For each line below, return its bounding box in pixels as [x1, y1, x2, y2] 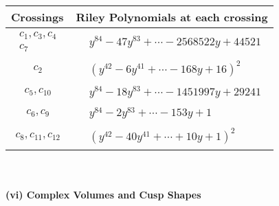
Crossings [11, 9, 64, 25]
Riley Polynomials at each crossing [76, 9, 268, 25]
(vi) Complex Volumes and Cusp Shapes [5, 187, 201, 201]
